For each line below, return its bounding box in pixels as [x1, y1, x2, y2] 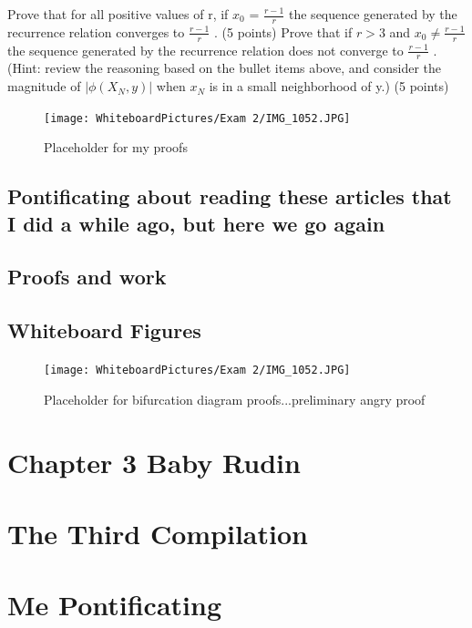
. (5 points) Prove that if [214, 22, 353, 41]
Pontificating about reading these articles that [7, 182, 452, 211]
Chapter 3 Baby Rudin [7, 443, 301, 480]
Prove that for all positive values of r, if [7, 5, 229, 23]
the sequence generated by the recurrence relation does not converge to [7, 40, 404, 59]
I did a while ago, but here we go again [7, 209, 385, 237]
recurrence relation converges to [7, 22, 185, 41]
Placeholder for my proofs [44, 138, 188, 157]
